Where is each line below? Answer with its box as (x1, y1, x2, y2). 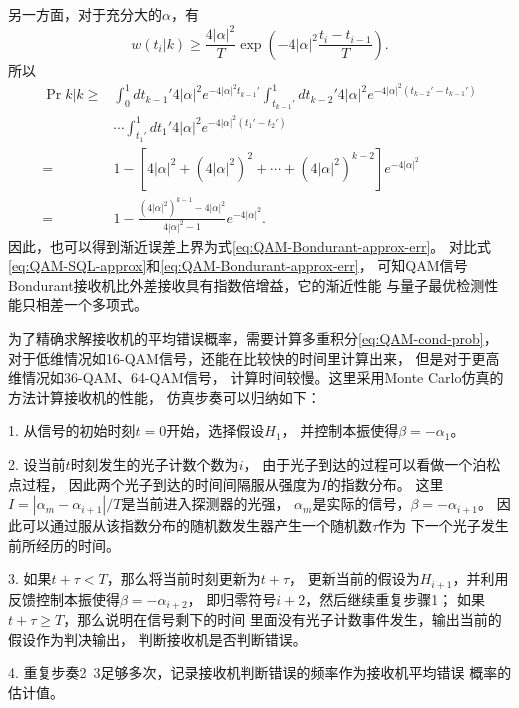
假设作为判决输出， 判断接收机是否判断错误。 (8, 628, 307, 649)
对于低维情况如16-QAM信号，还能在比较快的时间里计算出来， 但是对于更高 (8, 347, 500, 368)
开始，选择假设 (166, 420, 265, 441)
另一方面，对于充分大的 (8, 4, 162, 24)
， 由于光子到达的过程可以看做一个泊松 (243, 453, 501, 474)
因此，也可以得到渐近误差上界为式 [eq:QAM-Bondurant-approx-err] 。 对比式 (8, 235, 492, 256)
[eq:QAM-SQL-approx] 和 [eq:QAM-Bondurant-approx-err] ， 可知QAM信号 (8, 255, 468, 276)
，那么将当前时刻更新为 (106, 568, 261, 589)
